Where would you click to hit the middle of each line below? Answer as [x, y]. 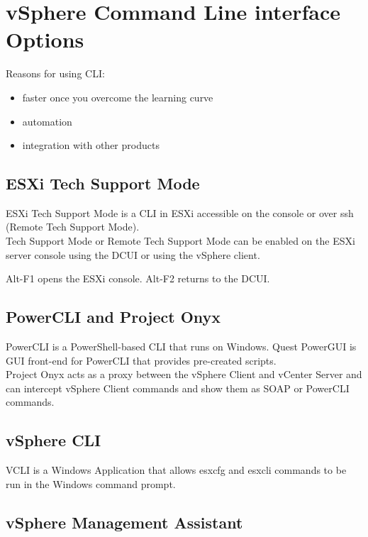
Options [45, 39]
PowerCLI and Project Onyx [113, 317]
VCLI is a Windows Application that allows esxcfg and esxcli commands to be [176, 470]
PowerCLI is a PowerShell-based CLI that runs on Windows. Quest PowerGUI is [181, 347]
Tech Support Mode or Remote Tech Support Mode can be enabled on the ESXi [180, 241]
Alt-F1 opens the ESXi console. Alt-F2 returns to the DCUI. [138, 278]
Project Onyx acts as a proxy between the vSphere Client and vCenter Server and [184, 374]
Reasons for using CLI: [55, 73]
